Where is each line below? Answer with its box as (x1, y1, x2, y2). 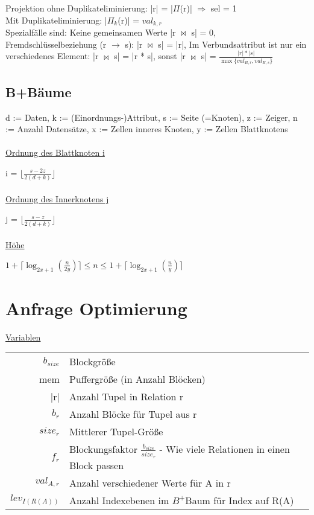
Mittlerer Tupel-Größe (69, 424, 163, 439)
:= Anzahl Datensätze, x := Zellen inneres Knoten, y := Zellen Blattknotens (5, 123, 288, 135)
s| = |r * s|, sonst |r (114, 50, 186, 62)
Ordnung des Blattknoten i (5, 146, 105, 159)
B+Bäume (5, 82, 72, 101)
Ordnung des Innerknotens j (5, 192, 109, 205)
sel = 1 (210, 2, 237, 14)
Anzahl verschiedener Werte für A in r (69, 475, 231, 490)
